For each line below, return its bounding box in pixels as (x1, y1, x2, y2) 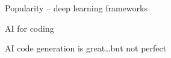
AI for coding (5, 22, 54, 34)
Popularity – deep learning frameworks (5, 2, 148, 14)
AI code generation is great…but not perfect (5, 42, 167, 54)
